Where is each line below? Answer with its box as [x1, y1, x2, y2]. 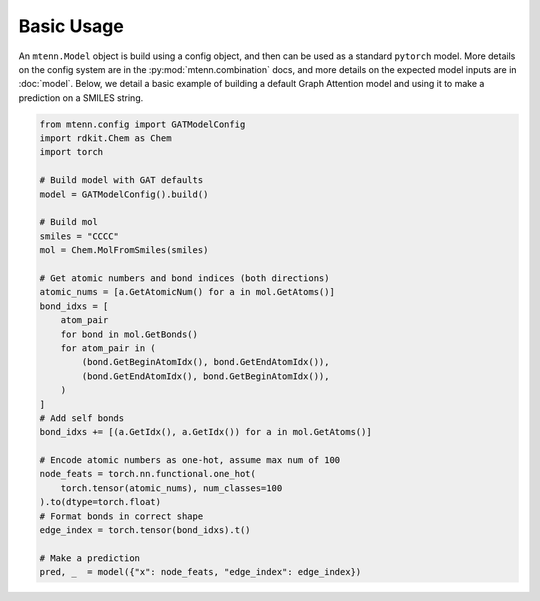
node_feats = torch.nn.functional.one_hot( [39, 468, 257, 480]
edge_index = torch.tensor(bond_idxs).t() [39, 525, 251, 536]
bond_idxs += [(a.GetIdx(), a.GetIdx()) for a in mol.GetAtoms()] [39, 426, 372, 438]
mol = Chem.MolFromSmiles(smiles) [39, 245, 209, 256]
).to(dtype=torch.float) [39, 496, 162, 508]
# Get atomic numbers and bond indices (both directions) [39, 273, 330, 284]
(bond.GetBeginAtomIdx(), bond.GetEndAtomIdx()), [81, 356, 330, 368]
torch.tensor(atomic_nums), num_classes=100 [60, 482, 283, 494]
